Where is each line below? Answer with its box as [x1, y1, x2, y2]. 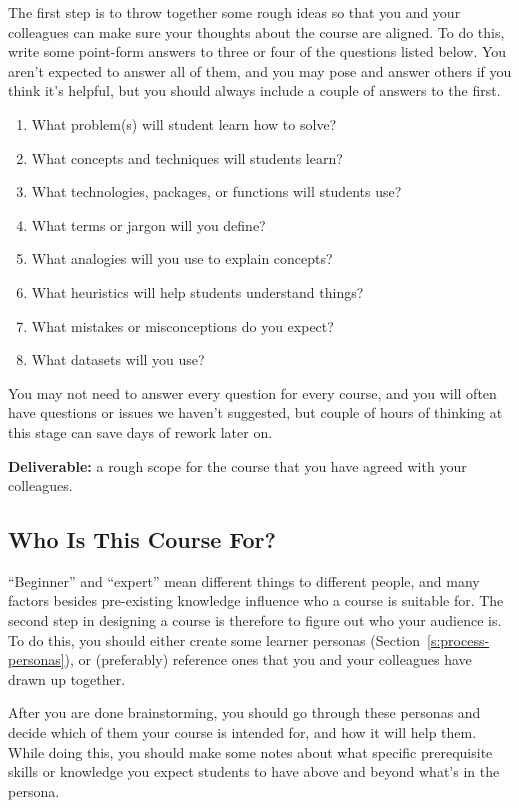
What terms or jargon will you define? [31, 214, 266, 235]
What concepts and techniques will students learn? [31, 147, 343, 168]
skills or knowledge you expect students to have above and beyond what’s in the [8, 761, 500, 782]
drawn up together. [8, 668, 126, 689]
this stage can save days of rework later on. [8, 421, 273, 442]
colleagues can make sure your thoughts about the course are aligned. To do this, [8, 21, 505, 42]
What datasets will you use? [31, 349, 205, 370]
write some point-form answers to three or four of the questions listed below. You [8, 41, 507, 62]
